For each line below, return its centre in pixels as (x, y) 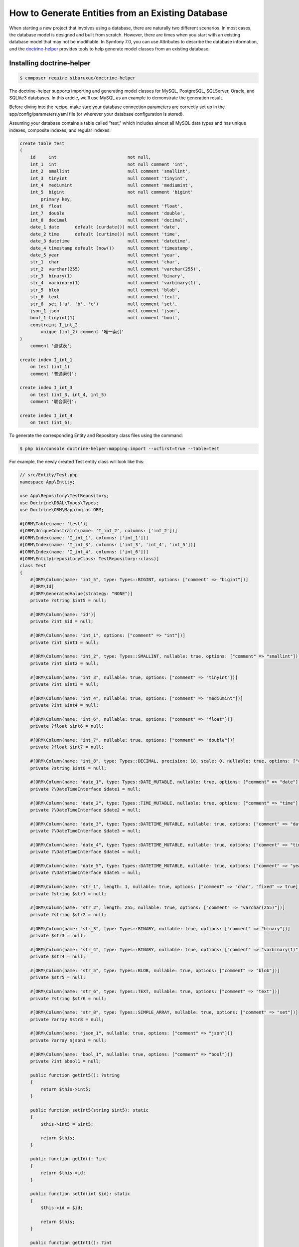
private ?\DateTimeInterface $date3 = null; (85, 831)
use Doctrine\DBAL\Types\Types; (59, 503)
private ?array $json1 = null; (68, 1040)
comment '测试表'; (51, 346)
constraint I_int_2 (54, 325)
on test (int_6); (51, 422)
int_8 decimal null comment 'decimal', (109, 220)
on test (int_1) (50, 367)
